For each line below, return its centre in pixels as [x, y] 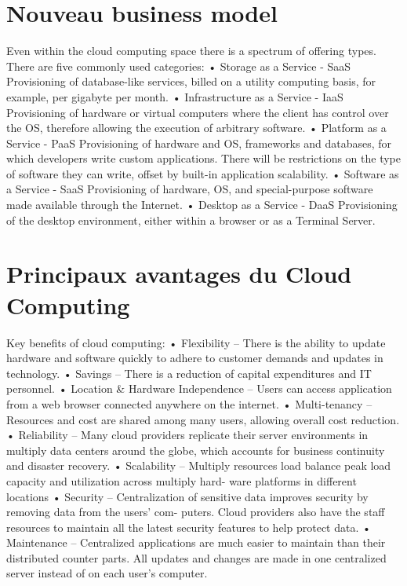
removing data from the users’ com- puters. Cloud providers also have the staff [196, 512]
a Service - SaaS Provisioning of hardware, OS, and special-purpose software [190, 189]
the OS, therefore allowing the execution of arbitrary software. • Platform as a [196, 128]
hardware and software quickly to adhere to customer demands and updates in [195, 358]
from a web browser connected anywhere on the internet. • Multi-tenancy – [189, 403]
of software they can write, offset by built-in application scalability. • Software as [203, 173]
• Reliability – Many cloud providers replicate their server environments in [187, 435]
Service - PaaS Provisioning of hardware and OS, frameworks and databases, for [199, 143]
